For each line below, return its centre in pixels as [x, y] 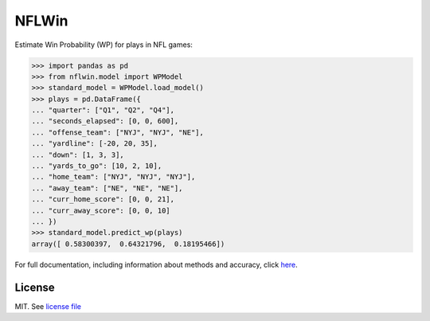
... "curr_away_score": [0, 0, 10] [101, 210]
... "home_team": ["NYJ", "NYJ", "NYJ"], [113, 177]
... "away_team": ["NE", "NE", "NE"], [107, 188]
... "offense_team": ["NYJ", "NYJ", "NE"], [118, 132]
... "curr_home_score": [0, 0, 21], [103, 200]
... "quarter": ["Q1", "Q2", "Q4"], [103, 110]
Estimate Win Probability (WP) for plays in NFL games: [104, 45]
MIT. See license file [48, 306]
